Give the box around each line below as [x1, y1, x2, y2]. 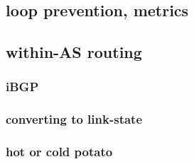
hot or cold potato [6, 143, 113, 160]
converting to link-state [6, 110, 143, 128]
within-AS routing [6, 41, 142, 63]
